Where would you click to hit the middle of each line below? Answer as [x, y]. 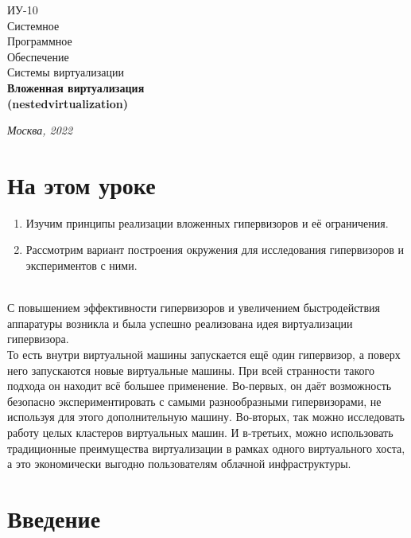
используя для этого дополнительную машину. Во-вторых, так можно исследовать [206, 417]
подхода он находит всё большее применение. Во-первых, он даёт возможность [200, 386]
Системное [33, 25]
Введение [54, 518]
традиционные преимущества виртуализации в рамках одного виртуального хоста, [206, 448]
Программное [40, 41]
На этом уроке [81, 184]
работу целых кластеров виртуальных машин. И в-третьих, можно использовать [200, 432]
